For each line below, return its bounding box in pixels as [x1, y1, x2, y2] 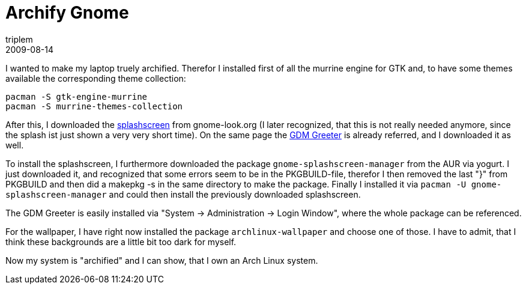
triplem [5, 34, 33, 44]
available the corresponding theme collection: [5, 73, 186, 84]
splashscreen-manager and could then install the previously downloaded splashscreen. [5, 189, 361, 199]
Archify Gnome [5, 2, 129, 23]
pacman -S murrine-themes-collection [5, 101, 183, 111]
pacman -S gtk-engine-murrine [5, 91, 148, 102]
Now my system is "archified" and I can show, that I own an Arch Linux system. [5, 255, 318, 266]
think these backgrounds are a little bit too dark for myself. [5, 236, 237, 247]
